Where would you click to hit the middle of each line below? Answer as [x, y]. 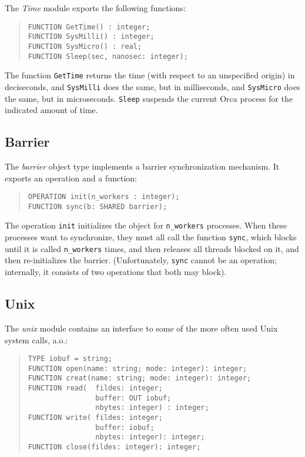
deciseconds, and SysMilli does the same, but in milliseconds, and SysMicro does [152, 86]
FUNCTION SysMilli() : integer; [91, 37]
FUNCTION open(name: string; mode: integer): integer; [138, 368]
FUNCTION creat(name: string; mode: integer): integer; [140, 378]
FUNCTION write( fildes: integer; [95, 418]
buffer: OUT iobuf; [133, 398]
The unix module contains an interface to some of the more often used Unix [141, 328]
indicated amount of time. [51, 110]
